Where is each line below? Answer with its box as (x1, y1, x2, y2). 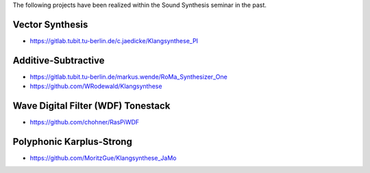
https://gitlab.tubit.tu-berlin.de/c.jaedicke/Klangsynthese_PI (29, 36, 199, 44)
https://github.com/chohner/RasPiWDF (29, 118, 140, 127)
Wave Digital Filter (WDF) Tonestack (12, 100, 171, 112)
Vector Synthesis (12, 18, 88, 30)
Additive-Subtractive (12, 55, 105, 66)
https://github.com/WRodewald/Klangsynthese (29, 82, 162, 90)
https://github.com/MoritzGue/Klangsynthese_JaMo (29, 154, 177, 162)
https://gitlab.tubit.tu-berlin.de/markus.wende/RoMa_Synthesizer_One (29, 72, 227, 81)
